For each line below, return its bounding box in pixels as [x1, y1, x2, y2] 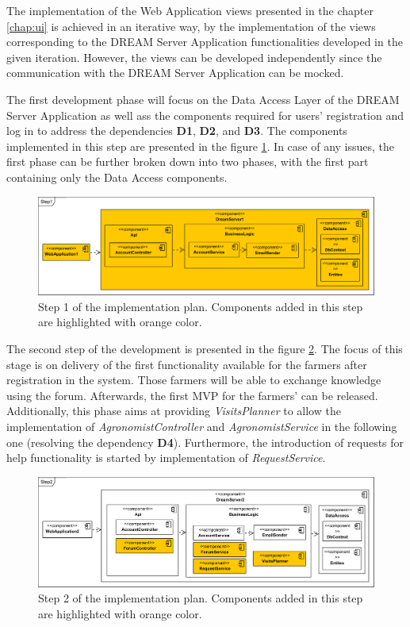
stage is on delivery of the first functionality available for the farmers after [6, 356, 367, 372]
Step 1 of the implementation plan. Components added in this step [38, 298, 363, 314]
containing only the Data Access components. [6, 168, 228, 185]
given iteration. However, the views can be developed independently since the [6, 48, 382, 65]
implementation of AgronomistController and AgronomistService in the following [6, 417, 397, 434]
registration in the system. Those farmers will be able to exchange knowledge [6, 371, 381, 388]
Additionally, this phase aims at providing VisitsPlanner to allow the [6, 402, 341, 419]
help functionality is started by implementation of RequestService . [6, 449, 326, 466]
